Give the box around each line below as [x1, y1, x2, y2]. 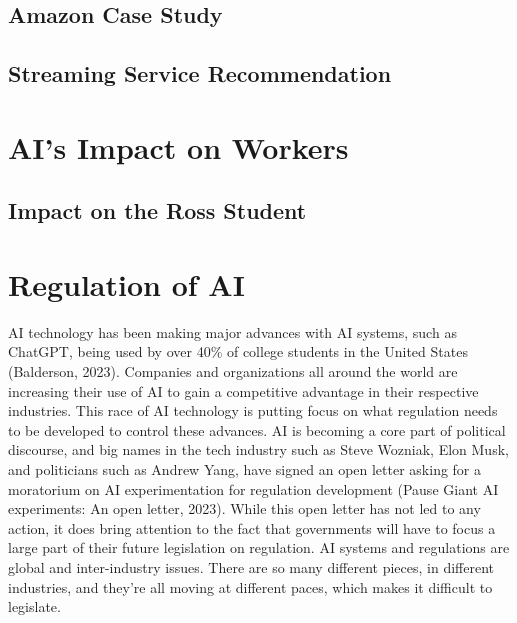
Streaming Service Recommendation [8, 58, 392, 89]
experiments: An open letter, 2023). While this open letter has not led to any [8, 498, 481, 519]
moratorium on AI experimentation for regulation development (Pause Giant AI [8, 478, 499, 499]
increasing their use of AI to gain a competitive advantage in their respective [8, 380, 479, 401]
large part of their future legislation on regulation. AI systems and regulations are [8, 537, 510, 558]
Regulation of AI [8, 263, 245, 304]
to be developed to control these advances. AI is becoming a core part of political [8, 419, 506, 440]
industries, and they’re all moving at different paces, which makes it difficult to [8, 576, 493, 597]
